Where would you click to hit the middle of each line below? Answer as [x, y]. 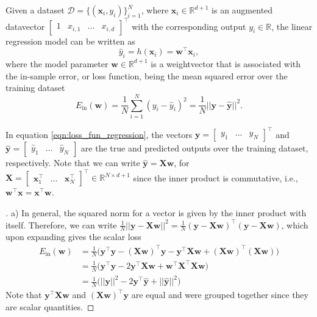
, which [295, 224]
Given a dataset [35, 10]
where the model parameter [57, 63]
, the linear [292, 26]
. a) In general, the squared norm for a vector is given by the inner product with [156, 213]
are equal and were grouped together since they [220, 295]
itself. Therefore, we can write [61, 224]
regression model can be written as [70, 41]
